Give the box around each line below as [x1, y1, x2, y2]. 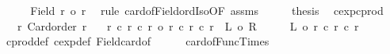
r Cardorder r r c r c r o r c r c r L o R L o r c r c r [17, 17, 359, 34]
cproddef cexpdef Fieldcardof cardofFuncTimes [6, 33, 270, 49]
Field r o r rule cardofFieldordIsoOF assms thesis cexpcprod [30, 2, 384, 18]
